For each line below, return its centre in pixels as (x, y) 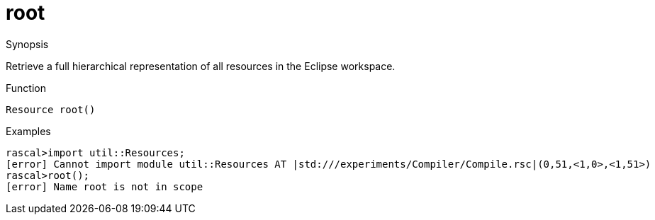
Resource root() (51, 109)
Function (26, 88)
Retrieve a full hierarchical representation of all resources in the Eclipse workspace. (201, 66)
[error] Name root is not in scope (105, 186)
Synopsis (27, 44)
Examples (28, 131)
